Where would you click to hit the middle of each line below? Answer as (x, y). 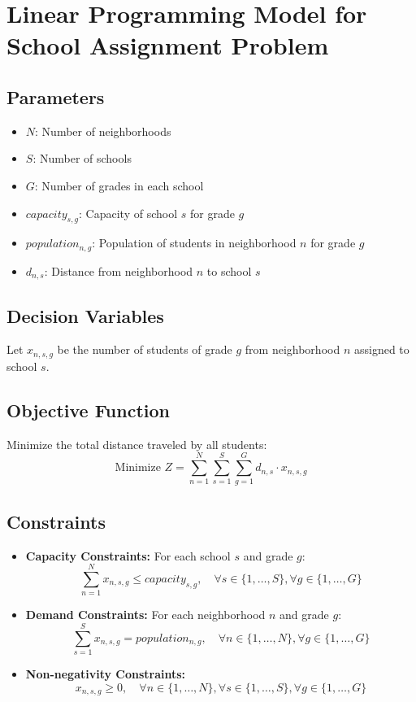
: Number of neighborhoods (103, 131)
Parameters (56, 96)
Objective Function (89, 410)
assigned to (381, 349)
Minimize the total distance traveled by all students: (137, 444)
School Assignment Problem (168, 45)
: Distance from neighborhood (119, 270)
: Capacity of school (128, 213)
